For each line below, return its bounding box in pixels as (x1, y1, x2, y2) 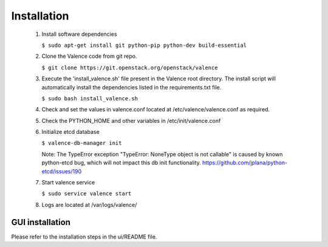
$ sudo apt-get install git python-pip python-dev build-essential (41, 41, 247, 49)
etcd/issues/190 (41, 167, 82, 175)
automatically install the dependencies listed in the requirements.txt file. (41, 83, 222, 91)
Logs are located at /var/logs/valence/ (41, 201, 137, 208)
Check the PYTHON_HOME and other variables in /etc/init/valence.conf (41, 117, 221, 124)
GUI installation (11, 217, 71, 228)
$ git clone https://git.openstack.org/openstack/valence (41, 64, 218, 71)
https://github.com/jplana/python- (202, 159, 288, 167)
